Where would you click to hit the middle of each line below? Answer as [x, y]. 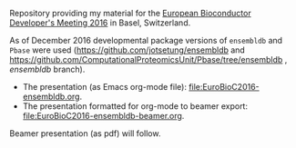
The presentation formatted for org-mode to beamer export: [135, 106]
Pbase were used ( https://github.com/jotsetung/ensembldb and [128, 50]
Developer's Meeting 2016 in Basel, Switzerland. [100, 23]
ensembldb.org [51, 96]
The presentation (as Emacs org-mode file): [104, 87]
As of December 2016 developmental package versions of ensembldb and [146, 40]
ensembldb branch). [47, 69]
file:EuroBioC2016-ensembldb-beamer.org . [103, 116]
